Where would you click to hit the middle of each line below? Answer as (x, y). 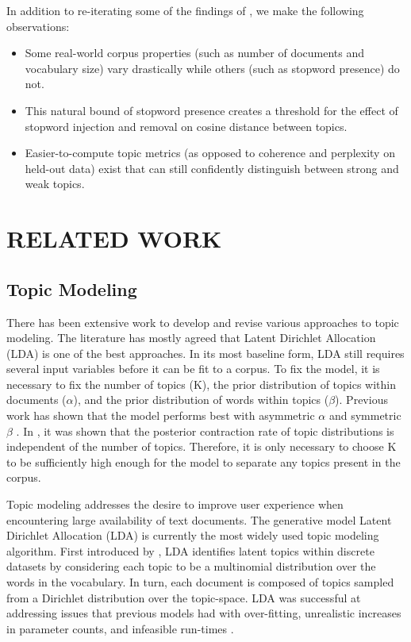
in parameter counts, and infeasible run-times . (120, 628)
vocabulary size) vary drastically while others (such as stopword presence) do (212, 68)
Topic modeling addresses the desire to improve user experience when (175, 504)
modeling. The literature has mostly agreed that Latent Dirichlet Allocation (191, 338)
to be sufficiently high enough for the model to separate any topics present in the (204, 461)
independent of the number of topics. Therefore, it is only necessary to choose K (202, 446)
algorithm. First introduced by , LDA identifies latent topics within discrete (190, 550)
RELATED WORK (114, 238)
